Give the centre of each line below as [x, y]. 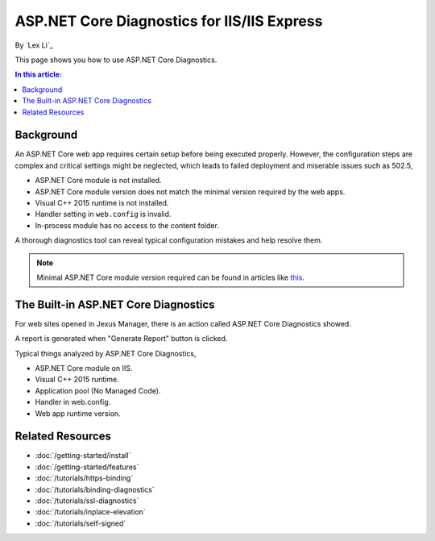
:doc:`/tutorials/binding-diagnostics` [95, 489]
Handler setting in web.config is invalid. [103, 214]
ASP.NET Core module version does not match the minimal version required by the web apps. [190, 191]
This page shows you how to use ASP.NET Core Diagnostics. [116, 60]
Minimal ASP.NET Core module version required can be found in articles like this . [171, 277]
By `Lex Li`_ [34, 45]
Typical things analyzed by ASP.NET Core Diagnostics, [106, 353]
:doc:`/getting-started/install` [83, 456]
